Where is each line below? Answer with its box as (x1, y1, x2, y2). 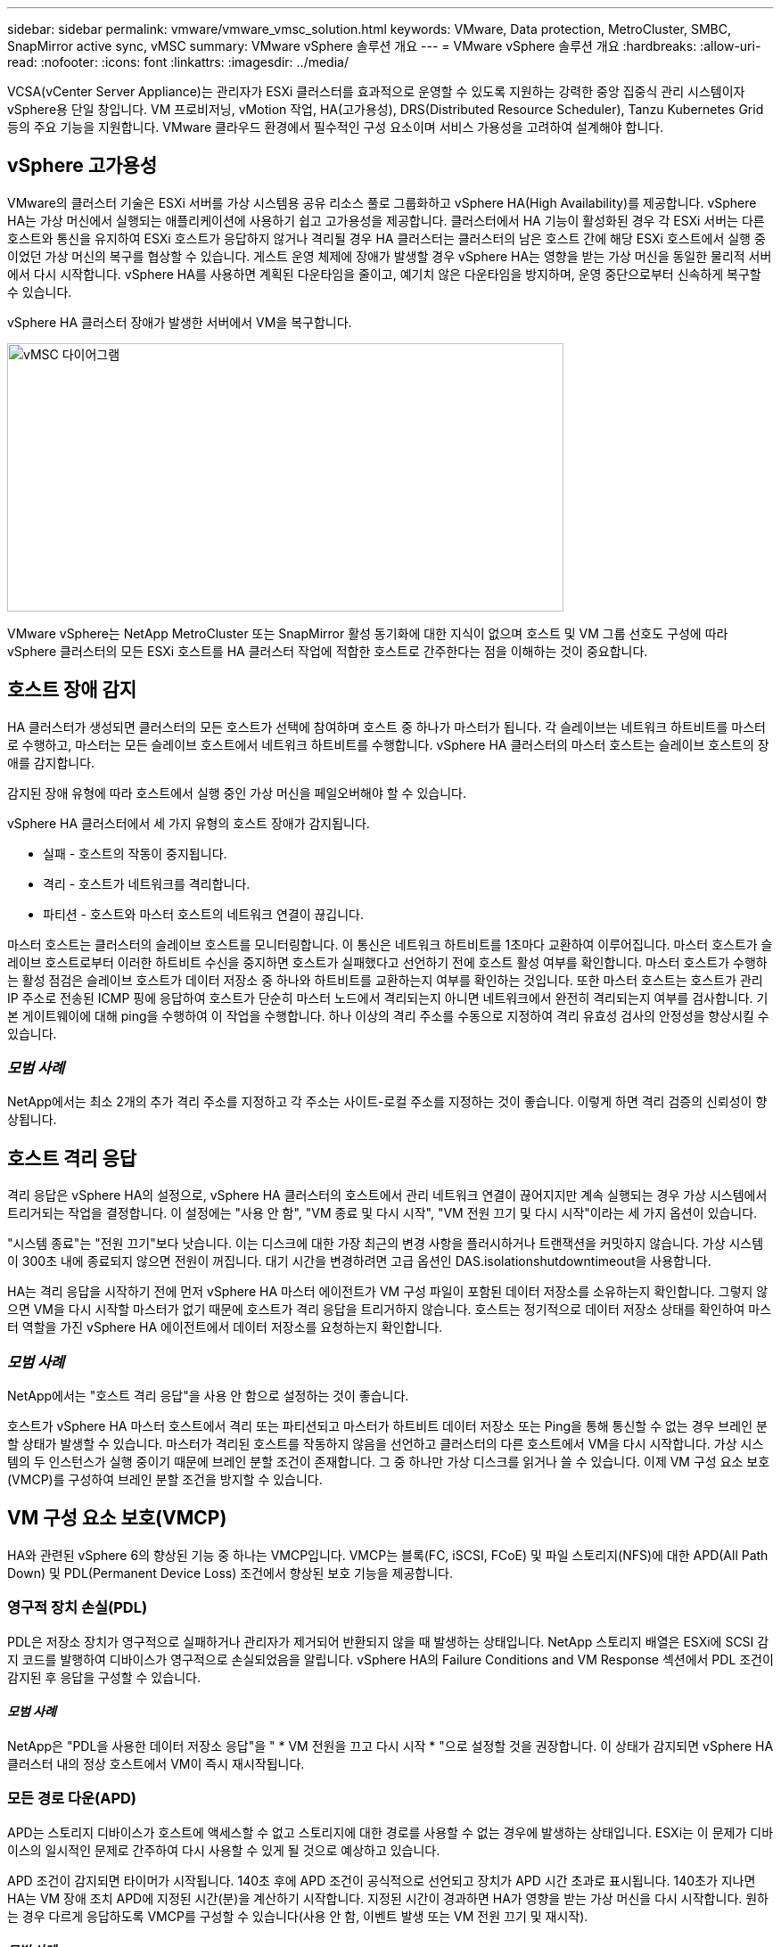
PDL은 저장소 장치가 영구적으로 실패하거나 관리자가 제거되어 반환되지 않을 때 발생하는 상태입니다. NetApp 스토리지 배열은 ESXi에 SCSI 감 (7, 1633, 769, 1649)
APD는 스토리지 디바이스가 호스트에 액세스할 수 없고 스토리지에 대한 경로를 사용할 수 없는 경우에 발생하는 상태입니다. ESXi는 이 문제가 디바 (7, 1824, 774, 1840)
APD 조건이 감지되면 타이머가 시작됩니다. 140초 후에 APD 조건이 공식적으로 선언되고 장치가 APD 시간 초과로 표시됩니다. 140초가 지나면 (7, 1872, 756, 1888)
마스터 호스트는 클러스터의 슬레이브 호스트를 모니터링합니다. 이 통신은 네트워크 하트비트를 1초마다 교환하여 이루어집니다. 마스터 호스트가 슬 (7, 936, 773, 952)
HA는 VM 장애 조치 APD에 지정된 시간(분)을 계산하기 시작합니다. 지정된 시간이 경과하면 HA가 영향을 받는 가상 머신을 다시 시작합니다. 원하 (7, 1890, 769, 1906)
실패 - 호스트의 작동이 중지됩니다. (43, 845, 227, 861)
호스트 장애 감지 (7, 678, 137, 702)
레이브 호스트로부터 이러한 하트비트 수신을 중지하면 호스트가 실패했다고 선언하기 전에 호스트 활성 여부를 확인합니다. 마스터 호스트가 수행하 (7, 954, 768, 970)
